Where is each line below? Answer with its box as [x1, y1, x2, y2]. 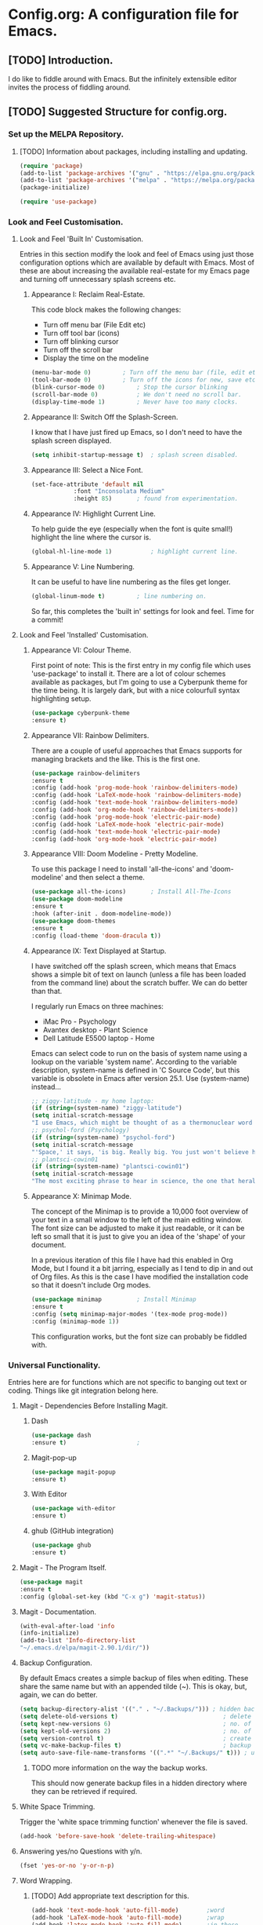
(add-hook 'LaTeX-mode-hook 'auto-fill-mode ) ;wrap [31, 1913, 225, 1921]
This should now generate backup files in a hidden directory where [31, 1778, 247, 1788]
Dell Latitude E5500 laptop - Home [42, 1033, 155, 1043]
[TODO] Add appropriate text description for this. [31, 1890, 189, 1901]
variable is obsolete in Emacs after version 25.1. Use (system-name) [31, 1073, 250, 1083]
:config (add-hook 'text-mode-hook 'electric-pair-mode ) [31, 827, 222, 835]
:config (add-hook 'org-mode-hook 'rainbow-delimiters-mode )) [31, 806, 239, 814]
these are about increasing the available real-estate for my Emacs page [19, 266, 250, 276]
